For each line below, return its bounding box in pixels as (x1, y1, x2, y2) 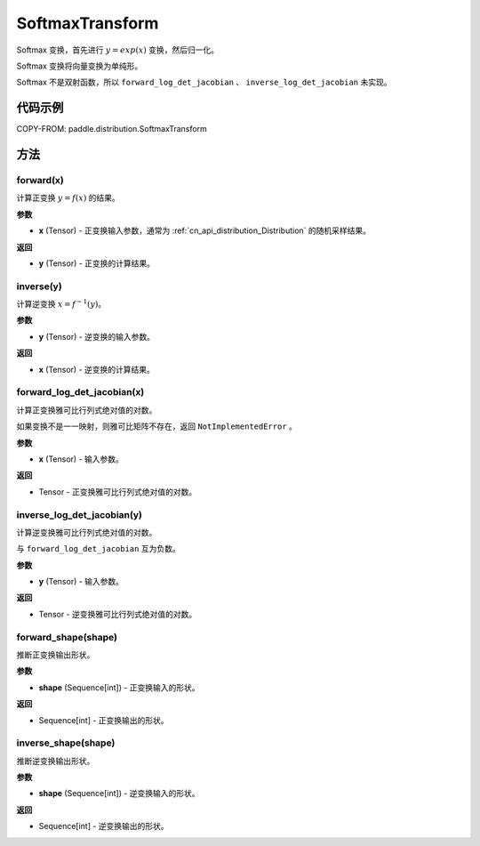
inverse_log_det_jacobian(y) (16, 508, 142, 520)
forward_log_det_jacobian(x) (16, 386, 145, 399)
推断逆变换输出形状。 (16, 755, 95, 766)
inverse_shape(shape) (16, 737, 116, 749)
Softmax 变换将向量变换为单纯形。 (16, 60, 143, 71)
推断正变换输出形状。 (16, 649, 95, 660)
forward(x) (16, 174, 64, 187)
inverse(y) (16, 280, 62, 293)
